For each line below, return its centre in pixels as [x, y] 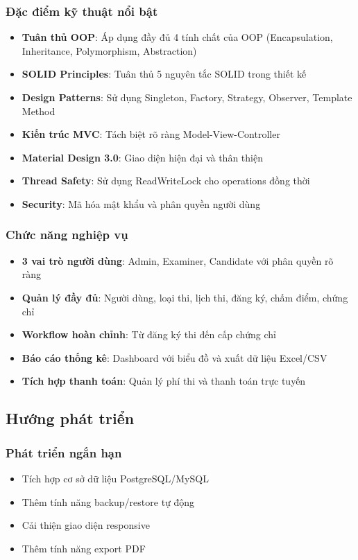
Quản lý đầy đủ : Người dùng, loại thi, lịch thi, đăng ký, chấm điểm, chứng [185, 297]
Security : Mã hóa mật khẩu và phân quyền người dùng [141, 203]
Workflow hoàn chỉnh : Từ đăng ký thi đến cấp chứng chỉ [149, 334]
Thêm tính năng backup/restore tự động [108, 501]
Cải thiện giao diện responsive [86, 525]
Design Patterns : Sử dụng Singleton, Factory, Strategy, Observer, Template [187, 97]
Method [39, 111]
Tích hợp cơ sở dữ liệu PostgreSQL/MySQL [115, 478]
